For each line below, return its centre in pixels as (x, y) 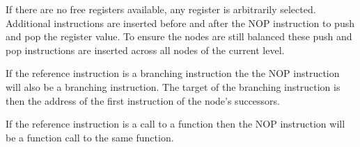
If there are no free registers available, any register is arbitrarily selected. (161, 9)
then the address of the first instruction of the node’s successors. (143, 100)
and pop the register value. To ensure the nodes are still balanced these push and (179, 36)
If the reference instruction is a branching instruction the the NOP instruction (173, 73)
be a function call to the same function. (90, 137)
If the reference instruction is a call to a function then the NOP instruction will (175, 124)
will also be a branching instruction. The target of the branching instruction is (173, 86)
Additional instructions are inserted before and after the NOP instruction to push (180, 23)
